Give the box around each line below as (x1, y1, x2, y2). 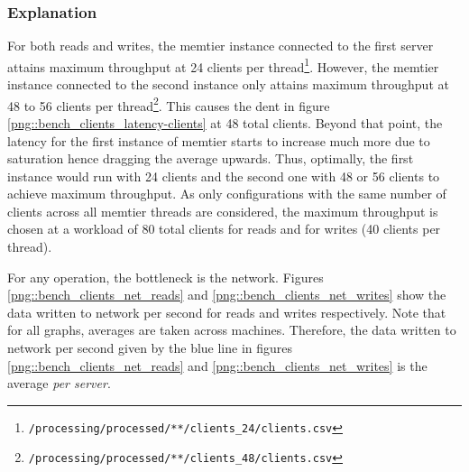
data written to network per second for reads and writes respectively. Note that (7, 302, 446, 321)
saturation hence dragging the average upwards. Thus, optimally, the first (7, 149, 414, 168)
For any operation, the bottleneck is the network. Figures (7, 267, 324, 286)
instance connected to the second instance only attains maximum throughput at (7, 75, 449, 94)
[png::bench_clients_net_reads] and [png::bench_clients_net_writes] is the (7, 356, 428, 375)
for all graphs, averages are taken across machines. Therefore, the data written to (7, 320, 456, 339)
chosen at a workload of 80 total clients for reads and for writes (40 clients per (7, 219, 441, 238)
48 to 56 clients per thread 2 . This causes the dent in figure (7, 93, 330, 115)
